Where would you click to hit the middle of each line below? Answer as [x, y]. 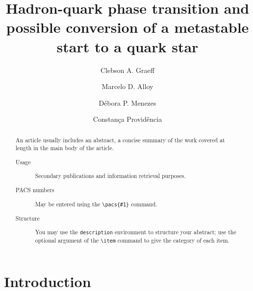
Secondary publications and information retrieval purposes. [110, 176]
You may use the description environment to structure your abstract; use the [136, 232]
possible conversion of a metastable [127, 27]
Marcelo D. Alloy [127, 86]
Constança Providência [127, 119]
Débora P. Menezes [127, 102]
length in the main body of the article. [65, 148]
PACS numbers [35, 190]
